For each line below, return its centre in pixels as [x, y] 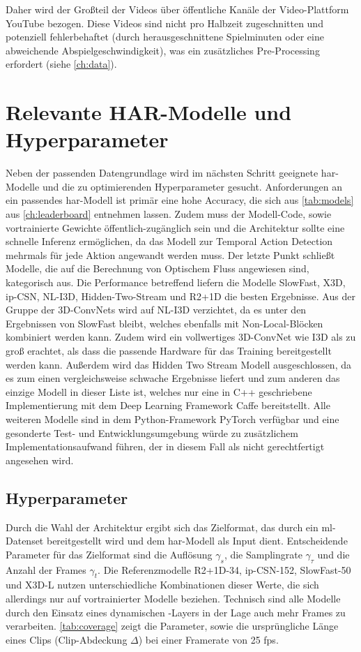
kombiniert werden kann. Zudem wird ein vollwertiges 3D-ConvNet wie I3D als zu [181, 337]
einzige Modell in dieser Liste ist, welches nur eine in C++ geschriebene [159, 391]
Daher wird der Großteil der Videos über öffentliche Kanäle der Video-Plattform [177, 9]
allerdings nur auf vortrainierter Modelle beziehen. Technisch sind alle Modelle [173, 598]
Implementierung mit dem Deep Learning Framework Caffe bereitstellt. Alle [168, 405]
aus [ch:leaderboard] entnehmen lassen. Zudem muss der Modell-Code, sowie [169, 214]
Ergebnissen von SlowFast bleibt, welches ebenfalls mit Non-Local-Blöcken [164, 323]
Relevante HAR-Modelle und [149, 112]
